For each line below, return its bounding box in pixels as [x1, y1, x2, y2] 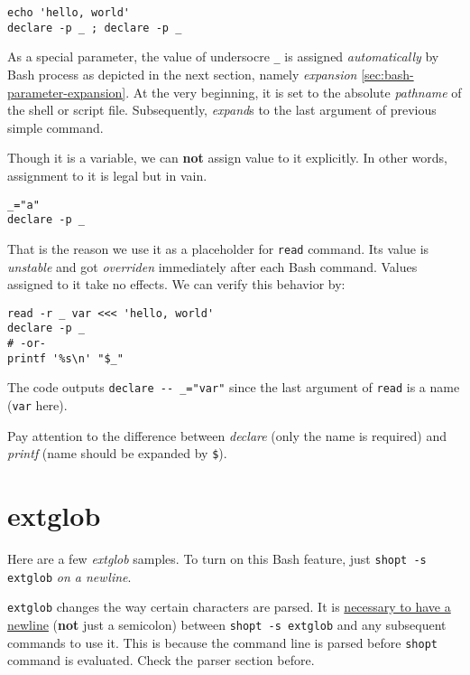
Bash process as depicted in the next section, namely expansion [7, 64, 357, 83]
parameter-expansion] [7, 82, 126, 101]
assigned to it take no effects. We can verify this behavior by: [7, 275, 346, 294]
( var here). [7, 395, 68, 414]
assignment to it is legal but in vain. [7, 165, 207, 184]
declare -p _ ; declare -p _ [7, 21, 182, 34]
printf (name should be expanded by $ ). [7, 444, 227, 463]
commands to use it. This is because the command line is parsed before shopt [7, 633, 438, 652]
